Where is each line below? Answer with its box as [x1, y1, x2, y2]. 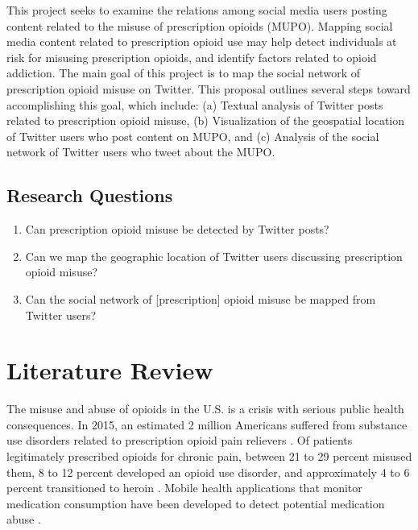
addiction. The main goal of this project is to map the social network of [6, 64, 360, 81]
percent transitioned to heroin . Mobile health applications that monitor [6, 479, 362, 496]
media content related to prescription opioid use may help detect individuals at [6, 33, 397, 50]
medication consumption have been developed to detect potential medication [6, 495, 385, 511]
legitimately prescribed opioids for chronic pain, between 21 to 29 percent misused [6, 448, 412, 465]
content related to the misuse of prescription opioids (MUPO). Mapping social [6, 17, 393, 34]
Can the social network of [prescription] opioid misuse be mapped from [25, 290, 376, 307]
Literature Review [6, 354, 213, 387]
